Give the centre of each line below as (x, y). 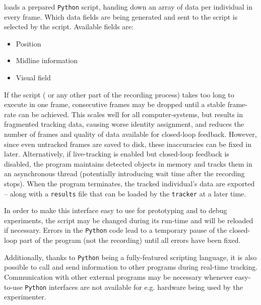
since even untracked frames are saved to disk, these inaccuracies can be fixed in (128, 144)
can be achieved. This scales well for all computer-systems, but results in (130, 114)
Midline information (47, 60)
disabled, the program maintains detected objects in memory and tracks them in (128, 163)
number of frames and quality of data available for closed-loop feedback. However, (130, 134)
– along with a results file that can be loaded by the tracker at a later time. (125, 193)
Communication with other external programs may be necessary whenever (118, 276)
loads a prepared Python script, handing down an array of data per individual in (128, 7)
